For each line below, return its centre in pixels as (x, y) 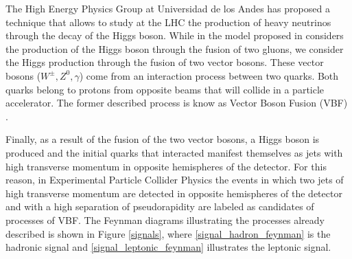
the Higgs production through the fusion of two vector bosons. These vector (165, 62)
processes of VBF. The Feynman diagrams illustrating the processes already (165, 219)
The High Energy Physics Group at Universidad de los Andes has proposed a (168, 8)
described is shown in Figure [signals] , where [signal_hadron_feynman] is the (168, 233)
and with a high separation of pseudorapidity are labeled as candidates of (160, 206)
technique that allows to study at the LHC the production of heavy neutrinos (168, 22)
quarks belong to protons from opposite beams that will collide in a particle (165, 89)
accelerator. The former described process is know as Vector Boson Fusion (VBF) (177, 103)
